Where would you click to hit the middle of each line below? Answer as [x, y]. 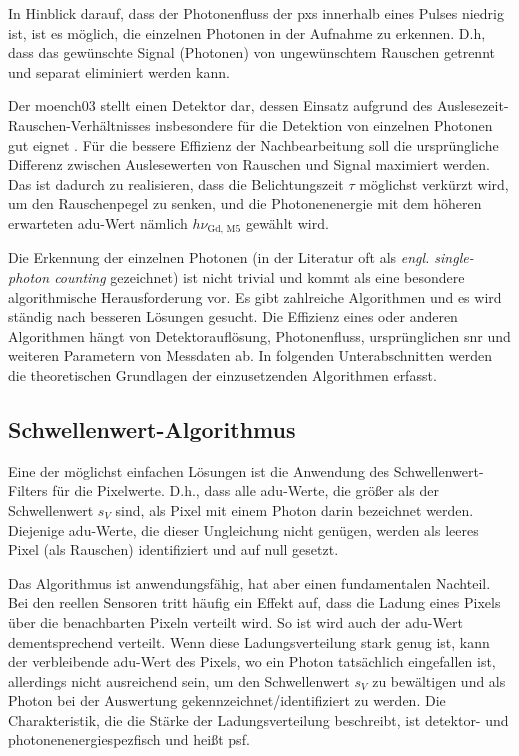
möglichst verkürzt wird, [434, 183]
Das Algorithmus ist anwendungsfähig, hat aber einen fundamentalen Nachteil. [249, 582]
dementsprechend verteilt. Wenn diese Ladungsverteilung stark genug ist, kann [249, 641]
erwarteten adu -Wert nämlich [98, 222]
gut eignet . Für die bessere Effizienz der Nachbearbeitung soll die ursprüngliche [253, 144]
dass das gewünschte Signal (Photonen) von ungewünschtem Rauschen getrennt [251, 52]
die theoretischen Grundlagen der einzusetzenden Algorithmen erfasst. [222, 374]
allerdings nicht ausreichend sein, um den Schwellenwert [179, 680]
